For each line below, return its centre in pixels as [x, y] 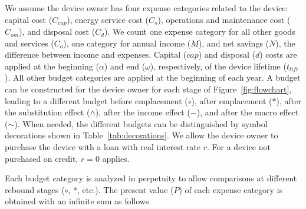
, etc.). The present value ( [126, 189]
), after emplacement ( [232, 100]
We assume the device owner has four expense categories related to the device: [147, 8]
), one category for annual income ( [127, 43]
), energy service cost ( [108, 19]
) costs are [278, 54]
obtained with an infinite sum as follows [77, 201]
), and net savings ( [234, 43]
